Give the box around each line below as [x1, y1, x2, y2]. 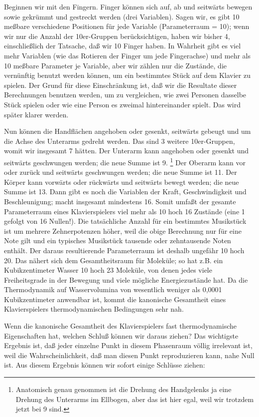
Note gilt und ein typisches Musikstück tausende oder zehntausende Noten [4, 235, 231, 246]
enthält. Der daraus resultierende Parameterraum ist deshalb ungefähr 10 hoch [4, 245, 245, 255]
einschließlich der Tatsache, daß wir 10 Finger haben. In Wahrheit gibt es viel [4, 40, 241, 51]
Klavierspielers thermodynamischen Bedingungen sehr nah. [4, 304, 184, 314]
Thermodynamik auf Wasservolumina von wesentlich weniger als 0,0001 [4, 284, 222, 295]
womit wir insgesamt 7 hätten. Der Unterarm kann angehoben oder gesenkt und [4, 145, 249, 156]
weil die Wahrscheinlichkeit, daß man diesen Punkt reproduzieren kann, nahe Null [4, 350, 255, 360]
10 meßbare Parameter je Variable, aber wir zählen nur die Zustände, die [4, 60, 227, 70]
